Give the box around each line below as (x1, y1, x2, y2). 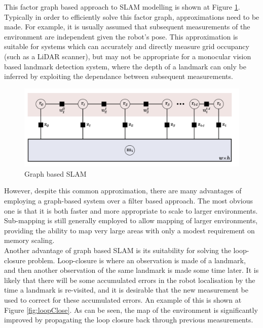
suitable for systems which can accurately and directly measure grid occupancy (4, 41, 249, 52)
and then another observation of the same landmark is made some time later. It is (4, 265, 259, 275)
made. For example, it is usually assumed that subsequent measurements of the (4, 21, 250, 32)
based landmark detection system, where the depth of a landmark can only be (4, 61, 246, 71)
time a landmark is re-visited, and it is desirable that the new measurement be (4, 284, 248, 295)
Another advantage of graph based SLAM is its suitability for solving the (4, 244, 231, 255)
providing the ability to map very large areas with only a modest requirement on (4, 225, 255, 235)
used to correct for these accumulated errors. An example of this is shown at (4, 294, 242, 305)
